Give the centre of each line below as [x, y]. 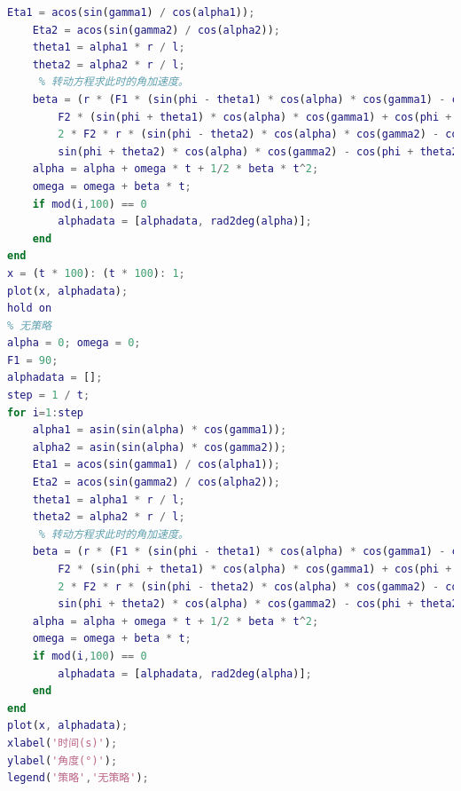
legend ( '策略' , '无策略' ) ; [78, 778]
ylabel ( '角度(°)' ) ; [63, 760]
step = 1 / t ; [49, 395]
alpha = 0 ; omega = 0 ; [74, 343]
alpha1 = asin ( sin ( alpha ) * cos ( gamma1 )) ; [160, 430]
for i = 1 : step [45, 412]
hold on [30, 308]
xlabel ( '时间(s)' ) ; [63, 743]
